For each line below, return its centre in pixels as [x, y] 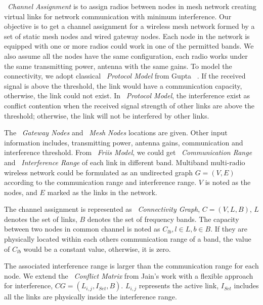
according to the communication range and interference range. [100, 182]
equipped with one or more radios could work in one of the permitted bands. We [129, 46]
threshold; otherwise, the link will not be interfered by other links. [107, 115]
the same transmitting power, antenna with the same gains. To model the [118, 66]
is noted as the [228, 182]
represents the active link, [179, 285]
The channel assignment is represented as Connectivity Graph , [102, 209]
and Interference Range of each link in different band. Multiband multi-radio [125, 162]
